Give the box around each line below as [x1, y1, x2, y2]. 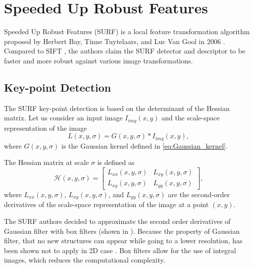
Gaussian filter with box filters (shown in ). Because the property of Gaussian [4, 225, 240, 236]
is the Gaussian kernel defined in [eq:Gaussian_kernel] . [61, 140, 228, 151]
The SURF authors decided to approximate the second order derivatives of [4, 216, 231, 226]
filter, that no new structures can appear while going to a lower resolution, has [4, 235, 243, 246]
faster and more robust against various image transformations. [4, 55, 193, 65]
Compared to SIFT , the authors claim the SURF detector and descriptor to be [4, 46, 246, 56]
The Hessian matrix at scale [4, 157, 89, 167]
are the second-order [168, 189, 230, 199]
